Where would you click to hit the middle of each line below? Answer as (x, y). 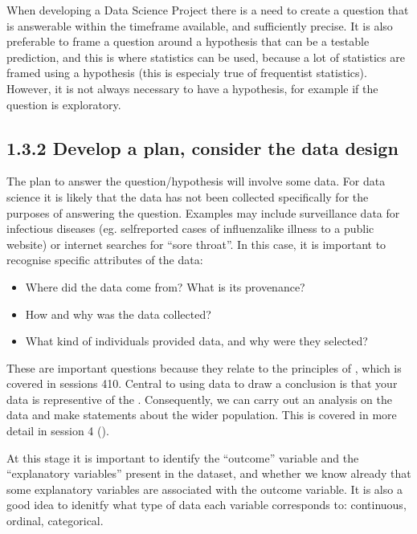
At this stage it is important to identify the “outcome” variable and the (183, 457)
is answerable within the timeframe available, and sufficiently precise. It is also (200, 25)
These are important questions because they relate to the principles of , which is (204, 367)
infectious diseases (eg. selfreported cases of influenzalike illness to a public (190, 228)
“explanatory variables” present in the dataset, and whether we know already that (209, 473)
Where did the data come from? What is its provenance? (165, 286)
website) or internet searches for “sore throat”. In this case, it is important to (196, 244)
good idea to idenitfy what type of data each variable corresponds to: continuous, (206, 505)
